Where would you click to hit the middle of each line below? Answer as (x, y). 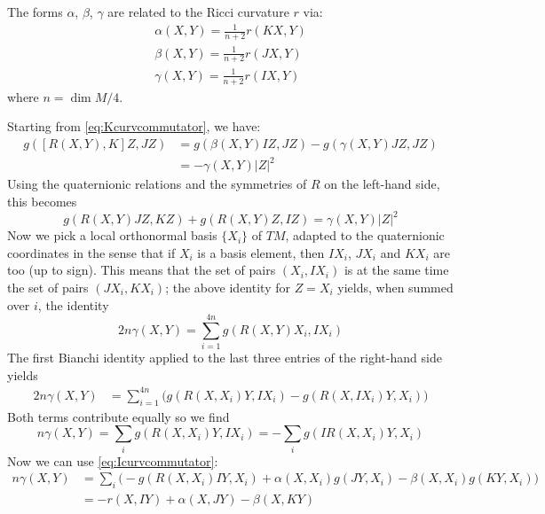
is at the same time (396, 270)
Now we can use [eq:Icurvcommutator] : (113, 460)
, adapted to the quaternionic (365, 235)
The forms (35, 12)
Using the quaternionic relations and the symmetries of (157, 184)
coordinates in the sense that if (91, 252)
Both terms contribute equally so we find (118, 416)
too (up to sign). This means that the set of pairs (142, 270)
